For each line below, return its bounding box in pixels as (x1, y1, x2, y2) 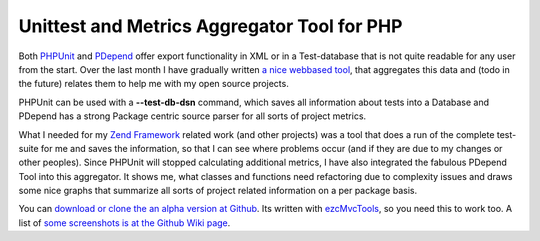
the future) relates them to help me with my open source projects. (18, 78, 289, 90)
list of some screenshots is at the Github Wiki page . (18, 216, 231, 229)
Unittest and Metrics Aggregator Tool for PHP (18, 15, 403, 37)
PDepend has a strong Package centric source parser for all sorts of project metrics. (18, 110, 367, 122)
